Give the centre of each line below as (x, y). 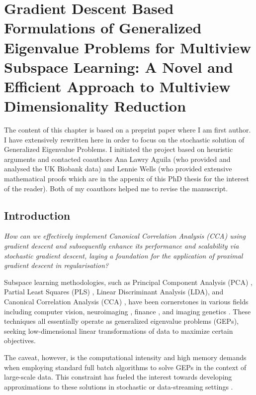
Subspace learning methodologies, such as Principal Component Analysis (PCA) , (128, 282)
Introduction (37, 215)
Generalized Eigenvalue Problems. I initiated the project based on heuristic (119, 149)
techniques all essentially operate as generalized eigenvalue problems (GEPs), (121, 321)
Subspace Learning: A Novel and (119, 66)
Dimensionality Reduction (95, 106)
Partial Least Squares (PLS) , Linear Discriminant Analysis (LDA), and (114, 292)
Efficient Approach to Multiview (117, 86)
